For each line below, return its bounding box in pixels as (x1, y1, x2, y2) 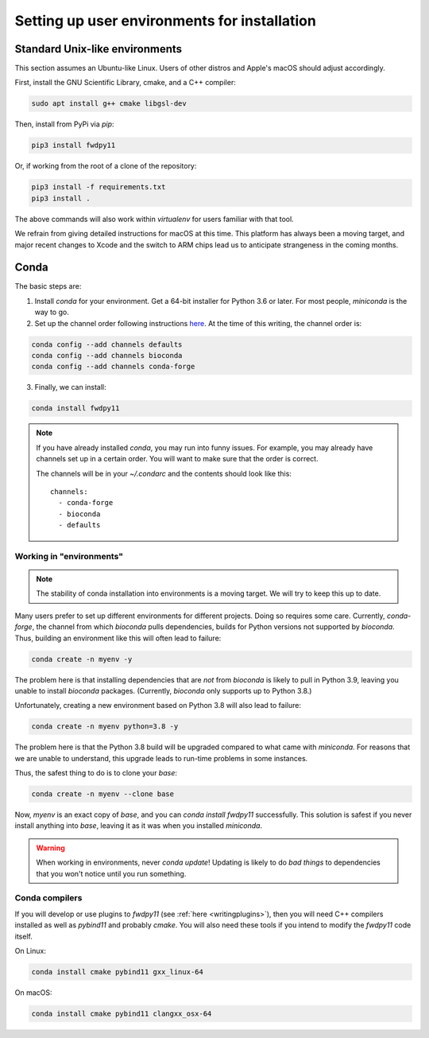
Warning (36, 843, 65, 853)
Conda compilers (14, 892, 83, 904)
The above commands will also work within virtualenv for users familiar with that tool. (14, 214, 294, 224)
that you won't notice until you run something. (36, 869, 187, 878)
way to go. (34, 307, 69, 317)
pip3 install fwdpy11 (31, 141, 116, 150)
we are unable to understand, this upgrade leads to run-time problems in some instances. (14, 753, 308, 763)
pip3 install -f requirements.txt (31, 183, 166, 192)
